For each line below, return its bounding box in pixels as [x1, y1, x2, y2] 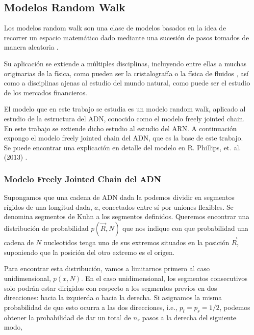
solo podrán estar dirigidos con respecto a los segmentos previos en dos [4, 282, 217, 293]
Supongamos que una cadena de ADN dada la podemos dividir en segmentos [4, 192, 234, 202]
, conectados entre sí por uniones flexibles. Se [98, 201, 233, 212]
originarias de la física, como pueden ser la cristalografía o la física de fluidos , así [4, 68, 249, 78]
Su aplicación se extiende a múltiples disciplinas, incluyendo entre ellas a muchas [4, 58, 247, 68]
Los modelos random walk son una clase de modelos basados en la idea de [4, 23, 226, 33]
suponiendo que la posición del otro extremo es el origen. [4, 247, 175, 257]
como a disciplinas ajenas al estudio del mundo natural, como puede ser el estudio [4, 78, 250, 88]
